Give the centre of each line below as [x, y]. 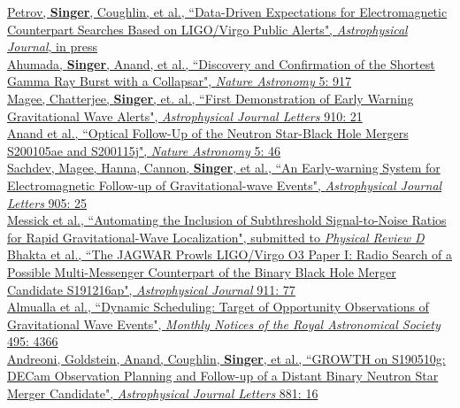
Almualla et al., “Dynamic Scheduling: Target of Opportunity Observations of [218, 307]
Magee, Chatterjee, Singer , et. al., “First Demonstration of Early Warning [211, 98]
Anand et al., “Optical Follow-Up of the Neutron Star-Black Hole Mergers [208, 133]
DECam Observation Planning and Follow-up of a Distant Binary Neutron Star [223, 376]
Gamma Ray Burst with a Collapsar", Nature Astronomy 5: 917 [180, 81]
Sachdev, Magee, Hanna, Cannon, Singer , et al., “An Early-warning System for [224, 168]
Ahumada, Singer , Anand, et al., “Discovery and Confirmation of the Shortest [221, 63]
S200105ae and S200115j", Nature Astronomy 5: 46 [144, 150]
